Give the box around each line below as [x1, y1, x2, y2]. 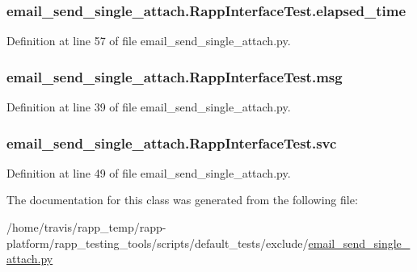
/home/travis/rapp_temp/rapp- [6, 219, 166, 236]
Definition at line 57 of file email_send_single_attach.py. [6, 32, 291, 49]
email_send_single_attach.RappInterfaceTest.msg [6, 66, 343, 86]
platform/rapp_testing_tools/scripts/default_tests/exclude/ [6, 234, 309, 251]
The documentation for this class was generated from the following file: [6, 191, 358, 208]
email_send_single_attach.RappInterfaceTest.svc [6, 132, 337, 153]
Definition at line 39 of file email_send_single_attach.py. [6, 98, 291, 115]
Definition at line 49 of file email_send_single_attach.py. [6, 164, 291, 181]
